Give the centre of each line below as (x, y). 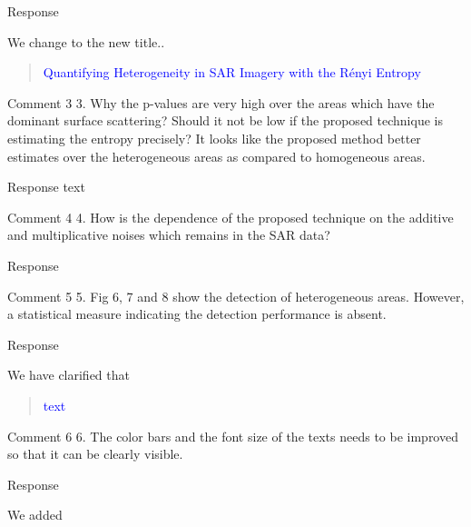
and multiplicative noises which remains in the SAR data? (169, 235)
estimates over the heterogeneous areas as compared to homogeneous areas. (216, 156)
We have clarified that (69, 375)
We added (35, 515)
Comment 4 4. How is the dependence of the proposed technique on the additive (231, 217)
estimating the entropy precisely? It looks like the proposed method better (214, 138)
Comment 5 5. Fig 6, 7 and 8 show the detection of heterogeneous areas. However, (236, 296)
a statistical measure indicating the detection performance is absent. (197, 314)
